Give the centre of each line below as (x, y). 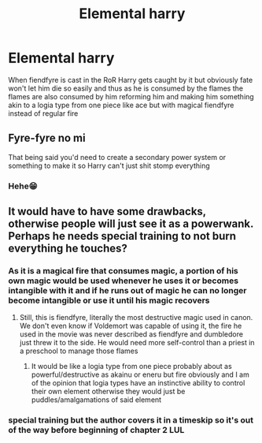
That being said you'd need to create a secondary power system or (117, 157)
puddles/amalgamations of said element (96, 400)
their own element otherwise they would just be (108, 392)
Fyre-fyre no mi (47, 138)
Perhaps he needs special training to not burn (122, 236)
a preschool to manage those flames (79, 351)
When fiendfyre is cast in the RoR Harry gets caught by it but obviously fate (131, 80)
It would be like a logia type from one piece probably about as (131, 367)
